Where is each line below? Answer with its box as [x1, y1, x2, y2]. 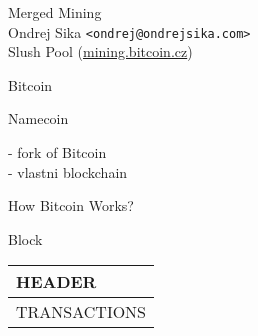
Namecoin [8, 108, 69, 129]
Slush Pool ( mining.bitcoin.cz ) [8, 41, 193, 62]
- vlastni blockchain [8, 161, 128, 182]
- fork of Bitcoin [8, 142, 107, 163]
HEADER [16, 270, 97, 294]
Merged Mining [8, 2, 102, 22]
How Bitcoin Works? [8, 195, 134, 216]
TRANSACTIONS [16, 300, 147, 324]
